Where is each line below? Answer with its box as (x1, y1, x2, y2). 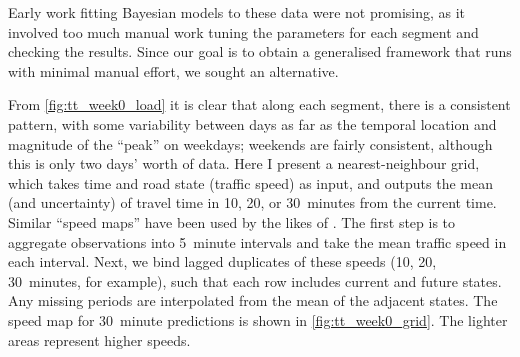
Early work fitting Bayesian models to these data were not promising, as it (8, 2, 466, 22)
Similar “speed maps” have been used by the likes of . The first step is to (8, 211, 456, 232)
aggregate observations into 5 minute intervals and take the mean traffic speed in (8, 231, 507, 252)
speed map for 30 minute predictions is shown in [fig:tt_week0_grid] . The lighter (8, 309, 508, 330)
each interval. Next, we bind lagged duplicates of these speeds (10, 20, (8, 251, 437, 272)
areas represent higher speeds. (8, 329, 191, 350)
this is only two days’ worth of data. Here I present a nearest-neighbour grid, (8, 153, 480, 174)
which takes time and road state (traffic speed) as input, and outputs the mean (8, 172, 494, 193)
